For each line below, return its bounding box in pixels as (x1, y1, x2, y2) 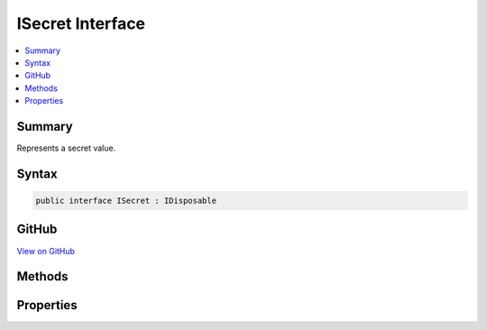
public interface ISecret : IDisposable (35, 196, 216, 206)
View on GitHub (16, 245, 76, 256)
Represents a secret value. (16, 142, 116, 153)
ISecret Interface (16, 14, 146, 33)
